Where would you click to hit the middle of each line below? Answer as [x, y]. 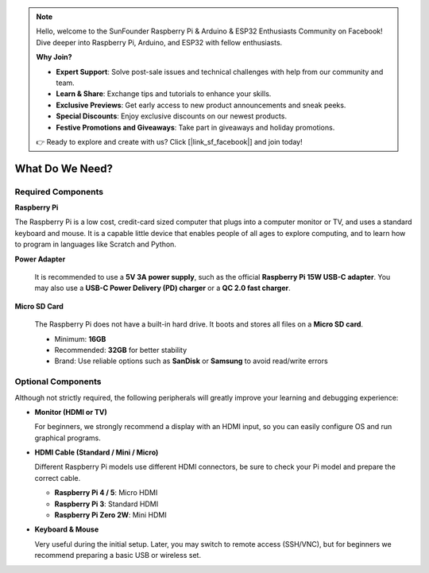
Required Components [59, 192]
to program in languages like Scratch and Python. [95, 244]
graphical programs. [68, 438]
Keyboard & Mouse [67, 529]
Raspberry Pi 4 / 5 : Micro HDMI [106, 493]
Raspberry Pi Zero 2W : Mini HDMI [110, 515]
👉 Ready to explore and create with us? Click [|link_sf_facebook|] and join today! [169, 141]
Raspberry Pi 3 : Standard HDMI [106, 504]
